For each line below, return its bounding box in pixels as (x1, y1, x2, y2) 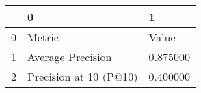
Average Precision (27, 49, 112, 64)
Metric (27, 29, 59, 45)
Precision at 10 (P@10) (27, 69, 138, 84)
